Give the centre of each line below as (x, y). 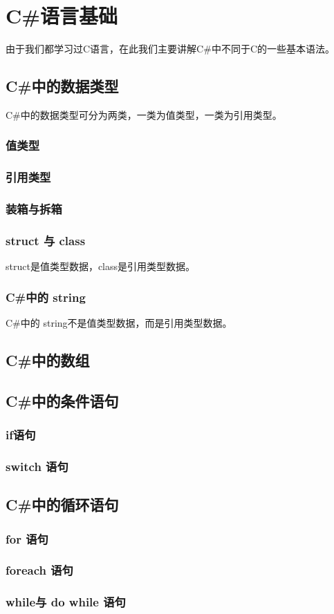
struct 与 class (46, 240)
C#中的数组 (48, 360)
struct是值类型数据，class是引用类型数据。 (101, 266)
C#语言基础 (62, 16)
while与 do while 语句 (66, 602)
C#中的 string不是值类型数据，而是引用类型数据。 (119, 323)
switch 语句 (37, 466)
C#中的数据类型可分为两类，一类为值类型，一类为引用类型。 (144, 114)
